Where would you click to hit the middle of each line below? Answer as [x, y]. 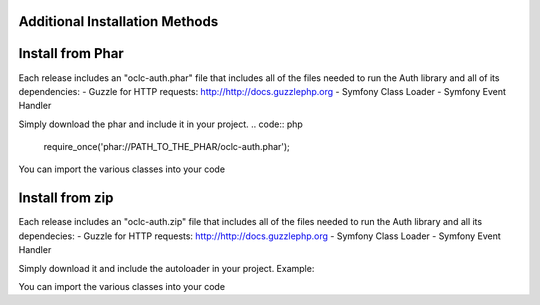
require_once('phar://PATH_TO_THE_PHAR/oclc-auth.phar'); [166, 147]
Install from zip [66, 198]
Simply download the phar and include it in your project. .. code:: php [161, 124]
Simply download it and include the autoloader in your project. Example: [166, 268]
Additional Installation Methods [118, 21]
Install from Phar [71, 53]
